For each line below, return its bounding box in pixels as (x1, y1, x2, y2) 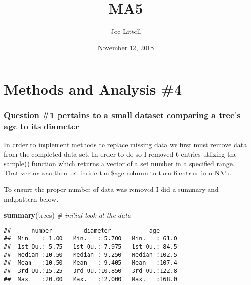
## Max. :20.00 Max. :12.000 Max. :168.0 (4, 275, 177, 283)
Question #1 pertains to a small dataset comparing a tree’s (4, 109, 241, 121)
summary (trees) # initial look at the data (4, 210, 131, 220)
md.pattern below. (4, 193, 59, 204)
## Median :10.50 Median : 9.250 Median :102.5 (4, 251, 177, 258)
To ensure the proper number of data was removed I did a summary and (4, 184, 219, 194)
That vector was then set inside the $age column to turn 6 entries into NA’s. (4, 168, 231, 178)
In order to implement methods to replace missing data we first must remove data (4, 139, 247, 149)
